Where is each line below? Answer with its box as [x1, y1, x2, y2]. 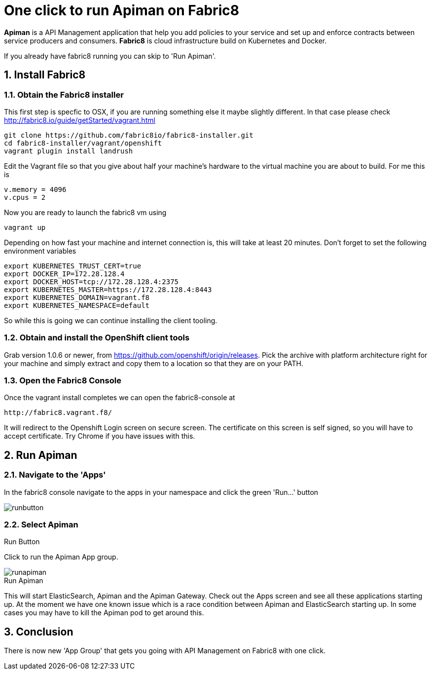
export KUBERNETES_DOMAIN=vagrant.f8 [4, 293, 150, 301]
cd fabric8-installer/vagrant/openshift [4, 139, 162, 147]
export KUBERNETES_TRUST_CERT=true [4, 262, 142, 270]
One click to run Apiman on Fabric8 [4, 2, 239, 19]
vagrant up [4, 223, 46, 231]
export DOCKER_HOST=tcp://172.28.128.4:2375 [4, 277, 179, 286]
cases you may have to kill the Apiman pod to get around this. [4, 608, 204, 617]
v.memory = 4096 [4, 185, 67, 193]
